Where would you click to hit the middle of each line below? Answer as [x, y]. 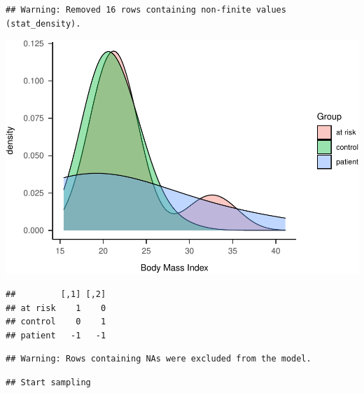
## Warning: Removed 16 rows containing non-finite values [146, 10]
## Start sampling [48, 382]
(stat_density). [43, 23]
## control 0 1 [56, 322]
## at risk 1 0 [56, 308]
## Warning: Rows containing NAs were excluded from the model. [159, 359]
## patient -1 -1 [56, 335]
